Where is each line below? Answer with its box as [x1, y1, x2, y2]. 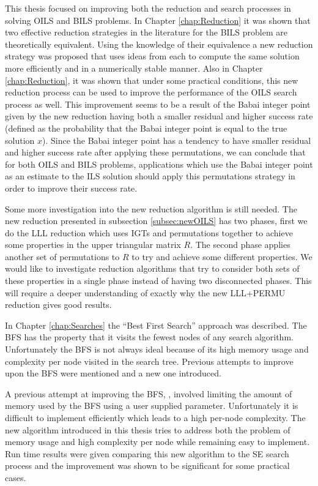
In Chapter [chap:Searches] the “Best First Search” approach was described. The [5, 318, 307, 331]
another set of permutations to [5, 250, 120, 263]
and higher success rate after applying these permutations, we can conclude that [5, 146, 306, 159]
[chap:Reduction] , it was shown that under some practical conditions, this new [5, 73, 298, 86]
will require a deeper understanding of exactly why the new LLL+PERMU [5, 286, 286, 299]
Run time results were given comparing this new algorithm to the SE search [5, 447, 289, 460]
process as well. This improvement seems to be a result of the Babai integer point [5, 97, 311, 110]
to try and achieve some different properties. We [131, 250, 312, 263]
